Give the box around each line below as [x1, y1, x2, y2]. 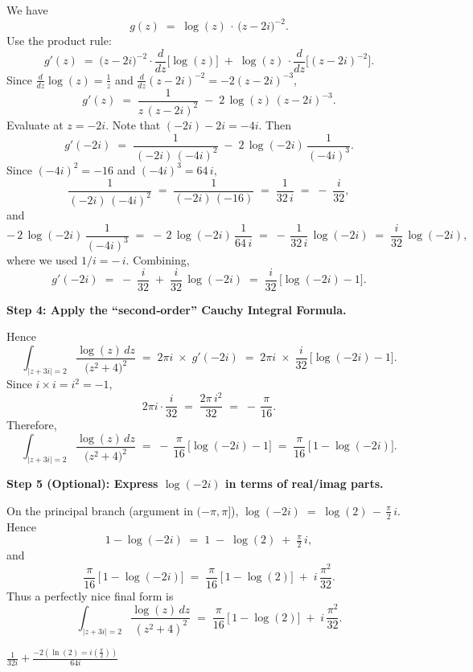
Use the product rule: [6, 32, 112, 49]
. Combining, [125, 251, 190, 268]
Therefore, [6, 416, 57, 433]
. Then [258, 116, 291, 133]
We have [6, 2, 48, 18]
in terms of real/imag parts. [225, 475, 384, 492]
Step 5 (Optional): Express [6, 475, 158, 492]
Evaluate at [6, 116, 64, 133]
